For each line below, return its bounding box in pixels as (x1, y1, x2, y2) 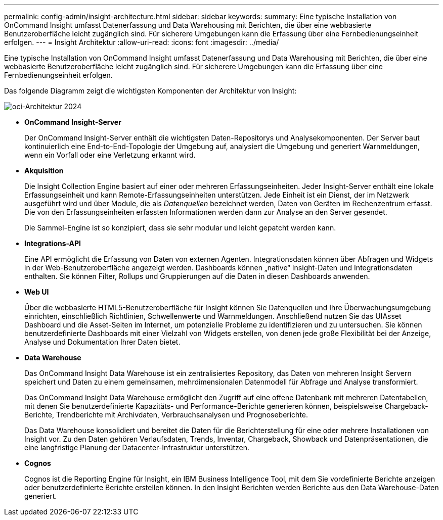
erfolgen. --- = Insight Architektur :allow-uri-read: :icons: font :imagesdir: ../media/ (4, 38, 279, 46)
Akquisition (24, 166, 64, 175)
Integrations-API (24, 239, 81, 248)
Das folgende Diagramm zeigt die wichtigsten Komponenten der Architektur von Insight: (4, 86, 297, 95)
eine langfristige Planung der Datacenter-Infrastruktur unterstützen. (24, 443, 250, 452)
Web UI (24, 288, 49, 296)
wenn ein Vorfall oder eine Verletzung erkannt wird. (24, 151, 196, 159)
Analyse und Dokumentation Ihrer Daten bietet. (24, 338, 181, 346)
